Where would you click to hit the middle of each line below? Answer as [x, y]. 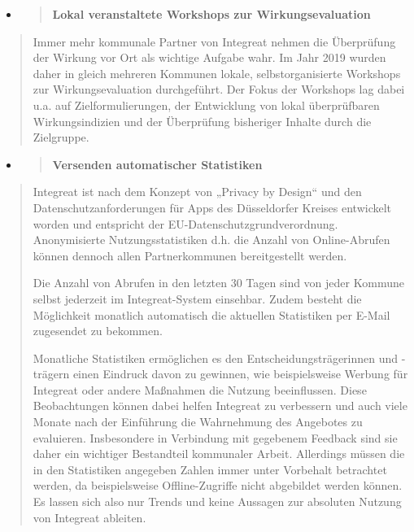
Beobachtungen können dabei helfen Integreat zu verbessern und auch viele [220, 406]
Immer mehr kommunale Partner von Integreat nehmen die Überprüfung [214, 41]
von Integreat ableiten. [89, 517]
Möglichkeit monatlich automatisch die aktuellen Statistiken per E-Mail [211, 314]
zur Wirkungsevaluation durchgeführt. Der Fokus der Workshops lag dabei [219, 89]
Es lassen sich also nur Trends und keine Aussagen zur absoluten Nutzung [217, 501]
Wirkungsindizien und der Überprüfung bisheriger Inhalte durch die [202, 121]
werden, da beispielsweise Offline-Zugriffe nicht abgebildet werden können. [218, 485]
